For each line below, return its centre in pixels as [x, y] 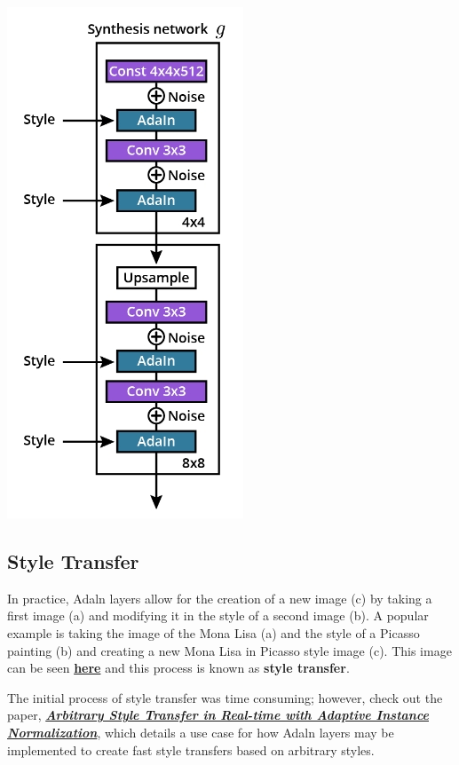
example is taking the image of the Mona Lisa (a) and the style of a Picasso [214, 632]
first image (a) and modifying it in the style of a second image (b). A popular [218, 615]
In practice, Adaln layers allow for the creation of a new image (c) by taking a [220, 598]
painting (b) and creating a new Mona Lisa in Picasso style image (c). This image [229, 650]
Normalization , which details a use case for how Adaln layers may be [201, 732]
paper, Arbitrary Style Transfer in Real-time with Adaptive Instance [218, 715]
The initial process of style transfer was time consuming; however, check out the [225, 697]
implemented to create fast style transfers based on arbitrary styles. [191, 749]
